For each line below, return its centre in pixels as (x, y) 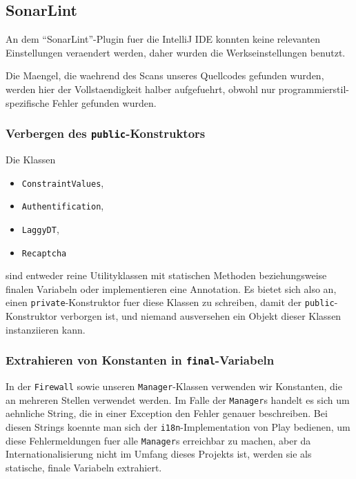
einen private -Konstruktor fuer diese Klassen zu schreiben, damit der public (170, 302)
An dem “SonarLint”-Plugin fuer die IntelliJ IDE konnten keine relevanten (163, 39)
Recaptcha (44, 253)
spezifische (28, 102)
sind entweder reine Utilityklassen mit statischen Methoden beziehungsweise (166, 275)
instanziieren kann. (46, 329)
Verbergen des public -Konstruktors (106, 133)
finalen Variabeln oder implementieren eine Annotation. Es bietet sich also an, (171, 288)
